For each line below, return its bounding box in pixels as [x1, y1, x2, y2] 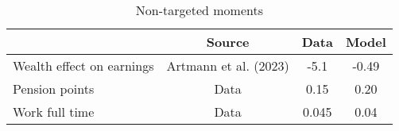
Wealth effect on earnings [13, 56, 154, 75]
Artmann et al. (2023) [166, 56, 289, 75]
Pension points [13, 79, 95, 98]
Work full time [13, 102, 95, 121]
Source [206, 33, 250, 51]
